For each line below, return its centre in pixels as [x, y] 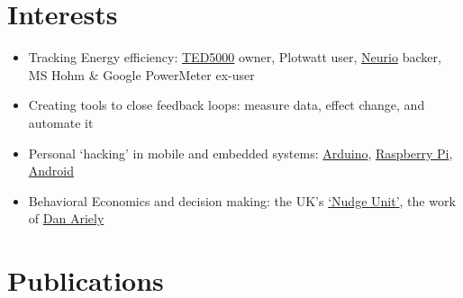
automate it [61, 122]
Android [51, 171]
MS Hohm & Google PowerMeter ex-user [141, 74]
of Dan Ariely [66, 218]
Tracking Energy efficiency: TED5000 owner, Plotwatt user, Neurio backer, [235, 57]
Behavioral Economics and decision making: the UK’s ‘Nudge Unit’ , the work [242, 200]
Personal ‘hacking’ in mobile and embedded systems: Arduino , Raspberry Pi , [241, 153]
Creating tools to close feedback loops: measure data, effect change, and [227, 105]
